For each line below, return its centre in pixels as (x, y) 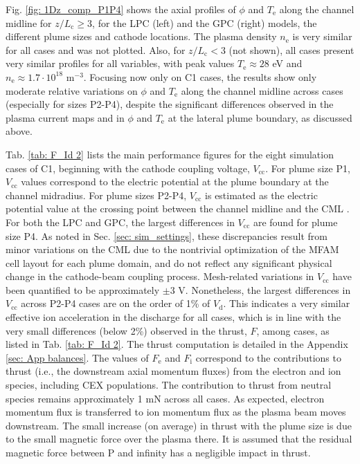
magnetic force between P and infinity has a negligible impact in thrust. (158, 452)
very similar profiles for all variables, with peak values (120, 63)
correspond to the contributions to (268, 357)
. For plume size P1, (308, 168)
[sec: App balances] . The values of (77, 357)
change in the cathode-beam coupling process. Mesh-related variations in (160, 276)
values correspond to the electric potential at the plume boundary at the (175, 182)
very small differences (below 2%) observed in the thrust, (126, 330)
